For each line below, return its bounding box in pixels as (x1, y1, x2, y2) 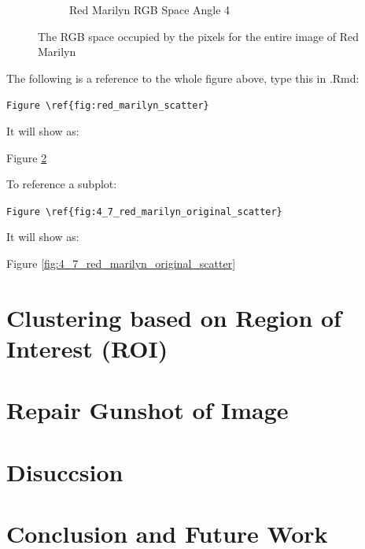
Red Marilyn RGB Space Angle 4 (69, 2, 230, 17)
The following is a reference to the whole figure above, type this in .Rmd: (6, 69, 359, 86)
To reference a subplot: (6, 176, 117, 192)
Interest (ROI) (6, 332, 168, 365)
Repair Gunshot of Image (6, 394, 289, 426)
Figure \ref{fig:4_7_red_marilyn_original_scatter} (6, 206, 282, 217)
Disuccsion (6, 455, 124, 488)
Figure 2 (6, 149, 47, 165)
